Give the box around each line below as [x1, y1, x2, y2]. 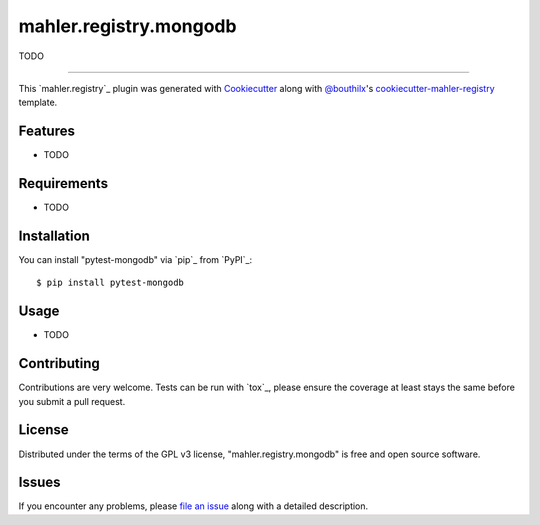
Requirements [18, 175, 109, 192]
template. [18, 96, 58, 109]
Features [18, 123, 75, 140]
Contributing [18, 355, 100, 372]
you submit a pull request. [18, 395, 126, 407]
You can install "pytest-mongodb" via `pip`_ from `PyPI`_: [18, 254, 253, 266]
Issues [18, 474, 61, 491]
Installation [18, 227, 90, 244]
